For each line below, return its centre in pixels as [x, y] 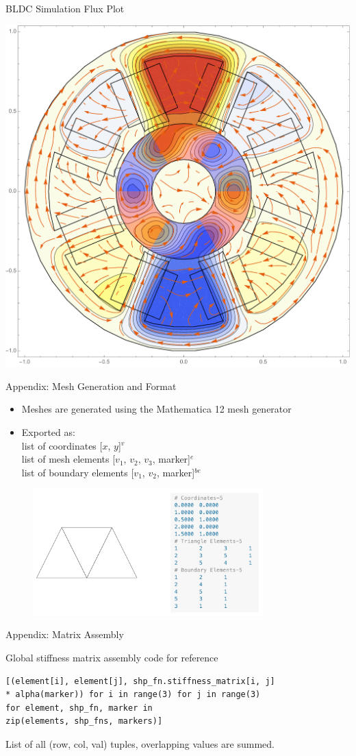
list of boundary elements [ [78, 472]
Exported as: [48, 431]
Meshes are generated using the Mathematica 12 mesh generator [156, 409]
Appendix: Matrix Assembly [65, 634]
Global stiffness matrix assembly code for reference [112, 657]
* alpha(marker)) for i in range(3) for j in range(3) [133, 695]
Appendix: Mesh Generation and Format [91, 386]
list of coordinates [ [62, 445]
